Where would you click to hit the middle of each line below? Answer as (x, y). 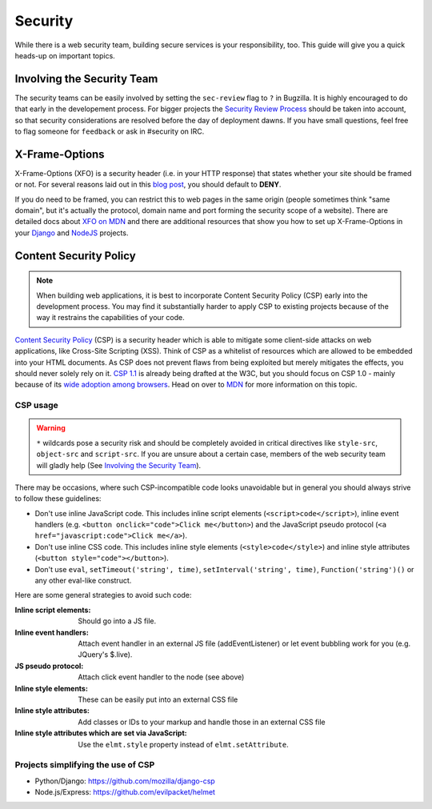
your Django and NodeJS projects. (72, 233)
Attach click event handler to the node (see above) (161, 677)
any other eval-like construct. (83, 581)
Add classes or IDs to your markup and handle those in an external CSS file (202, 722)
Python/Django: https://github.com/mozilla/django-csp (125, 781)
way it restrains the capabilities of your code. (110, 318)
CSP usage (37, 406)
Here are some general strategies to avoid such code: (103, 595)
